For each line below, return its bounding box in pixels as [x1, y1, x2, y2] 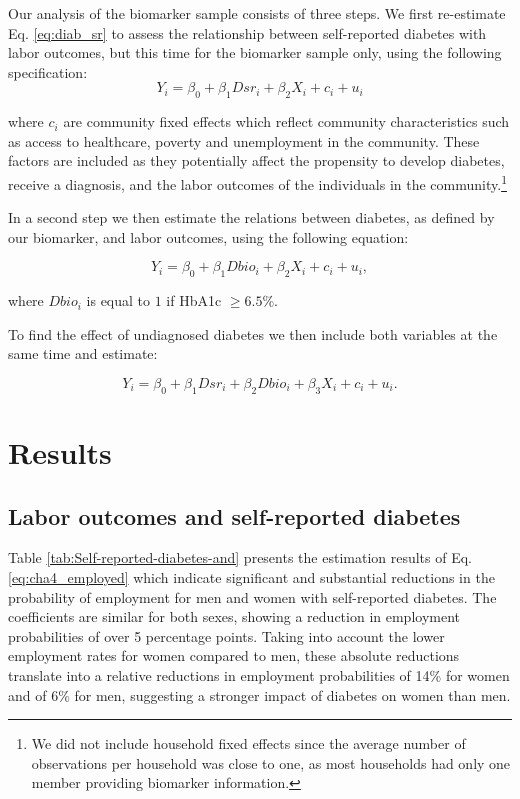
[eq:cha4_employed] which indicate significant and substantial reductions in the [8, 566, 495, 587]
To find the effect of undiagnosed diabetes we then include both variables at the [8, 323, 498, 344]
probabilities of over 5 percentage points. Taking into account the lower [8, 625, 445, 646]
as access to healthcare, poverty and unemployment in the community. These [8, 130, 480, 151]
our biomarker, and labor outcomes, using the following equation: [8, 226, 409, 247]
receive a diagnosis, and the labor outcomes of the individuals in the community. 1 [8, 170, 507, 194]
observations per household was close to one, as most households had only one [31, 752, 511, 773]
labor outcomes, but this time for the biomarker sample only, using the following [8, 42, 502, 63]
